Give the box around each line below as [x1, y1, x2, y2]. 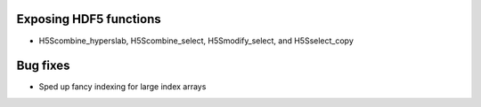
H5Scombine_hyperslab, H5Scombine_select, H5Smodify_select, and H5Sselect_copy [38, 35, 354, 46]
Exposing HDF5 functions [16, 11, 161, 27]
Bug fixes [16, 58, 70, 73]
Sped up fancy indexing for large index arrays [38, 81, 207, 92]
